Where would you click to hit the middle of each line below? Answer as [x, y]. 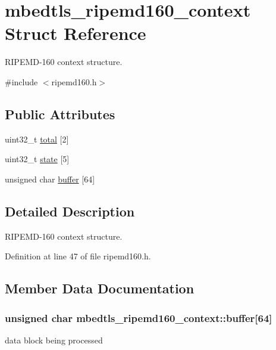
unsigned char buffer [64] [50, 179]
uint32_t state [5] [37, 159]
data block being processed [54, 340]
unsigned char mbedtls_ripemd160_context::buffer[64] [139, 318]
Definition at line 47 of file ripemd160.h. [78, 256]
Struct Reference [76, 33]
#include [21, 81]
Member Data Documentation [100, 288]
